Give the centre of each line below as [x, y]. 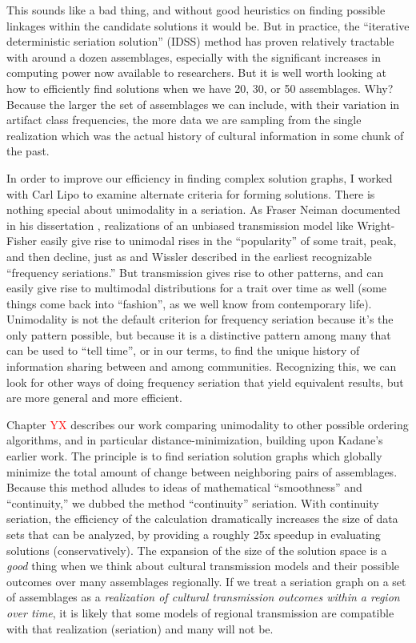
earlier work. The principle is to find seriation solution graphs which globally [194, 456]
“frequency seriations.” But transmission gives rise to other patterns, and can [195, 272]
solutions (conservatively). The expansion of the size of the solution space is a [197, 550]
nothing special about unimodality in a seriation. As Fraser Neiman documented [204, 209]
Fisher [22, 241]
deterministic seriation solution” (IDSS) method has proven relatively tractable [200, 41]
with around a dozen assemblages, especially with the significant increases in [194, 56]
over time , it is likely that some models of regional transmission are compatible [200, 612]
